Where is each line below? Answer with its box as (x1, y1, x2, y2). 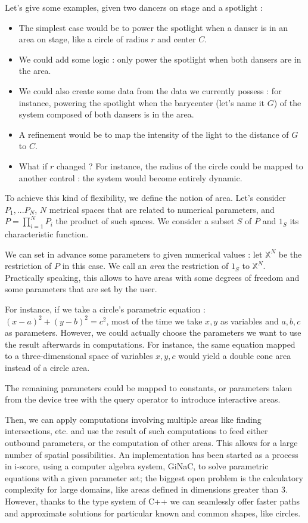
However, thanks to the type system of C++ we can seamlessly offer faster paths (5, 494, 300, 507)
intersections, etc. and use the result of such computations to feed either (5, 425, 268, 437)
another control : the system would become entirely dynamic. (18, 171, 242, 184)
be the (278, 247, 302, 260)
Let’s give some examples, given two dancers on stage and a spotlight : (5, 1, 263, 13)
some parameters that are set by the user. (5, 283, 157, 295)
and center (157, 33, 196, 45)
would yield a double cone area (178, 349, 291, 362)
